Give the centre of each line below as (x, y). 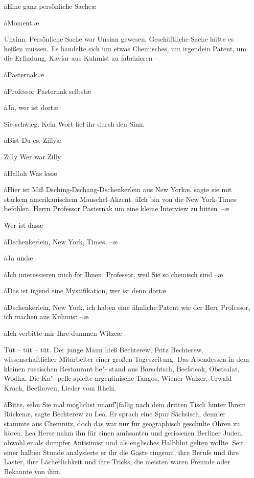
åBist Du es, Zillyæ (33, 140)
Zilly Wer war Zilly (33, 156)
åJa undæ (19, 258)
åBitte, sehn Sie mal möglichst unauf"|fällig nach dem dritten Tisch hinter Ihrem (125, 404)
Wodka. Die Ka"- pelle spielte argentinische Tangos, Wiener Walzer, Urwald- (119, 378)
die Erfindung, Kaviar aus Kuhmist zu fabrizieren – (81, 58)
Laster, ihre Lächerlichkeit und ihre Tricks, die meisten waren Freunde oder (117, 462)
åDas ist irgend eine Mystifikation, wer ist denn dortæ (85, 291)
